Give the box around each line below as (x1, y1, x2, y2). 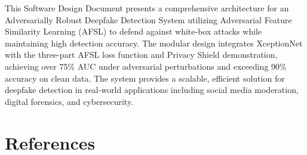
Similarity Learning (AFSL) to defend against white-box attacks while (5, 25, 262, 38)
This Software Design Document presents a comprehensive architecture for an (5, 2, 289, 14)
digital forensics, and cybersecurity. (5, 95, 134, 107)
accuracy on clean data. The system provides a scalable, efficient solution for (5, 72, 285, 84)
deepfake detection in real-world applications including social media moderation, (5, 83, 299, 96)
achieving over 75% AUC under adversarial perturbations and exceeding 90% (5, 60, 287, 72)
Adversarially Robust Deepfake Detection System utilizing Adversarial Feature (5, 13, 292, 26)
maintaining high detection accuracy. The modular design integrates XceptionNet (5, 36, 303, 49)
